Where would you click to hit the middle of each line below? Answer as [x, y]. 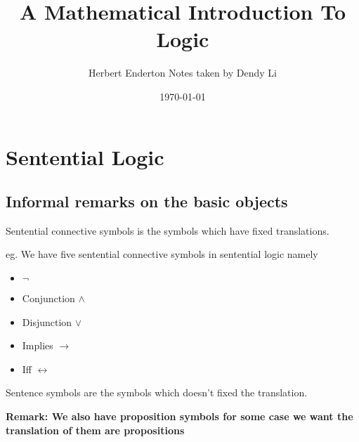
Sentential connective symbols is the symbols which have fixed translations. [168, 230]
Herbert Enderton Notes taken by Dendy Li [183, 73]
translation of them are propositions [95, 430]
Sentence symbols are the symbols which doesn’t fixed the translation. [157, 392]
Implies [38, 345]
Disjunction [47, 321]
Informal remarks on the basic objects [147, 201]
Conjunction [48, 298]
